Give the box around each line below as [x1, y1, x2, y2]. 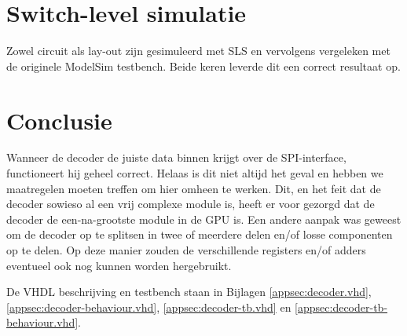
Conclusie [6, 104, 112, 136]
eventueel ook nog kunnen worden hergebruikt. [6, 257, 232, 273]
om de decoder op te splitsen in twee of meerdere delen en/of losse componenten [6, 226, 393, 243]
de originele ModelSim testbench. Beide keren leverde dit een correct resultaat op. [6, 57, 401, 74]
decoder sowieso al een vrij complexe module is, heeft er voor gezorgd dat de [6, 195, 375, 212]
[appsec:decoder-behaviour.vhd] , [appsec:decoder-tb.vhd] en [6, 298, 291, 315]
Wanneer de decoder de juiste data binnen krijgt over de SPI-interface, [6, 149, 346, 166]
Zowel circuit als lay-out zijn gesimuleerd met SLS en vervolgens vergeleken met [6, 42, 390, 59]
